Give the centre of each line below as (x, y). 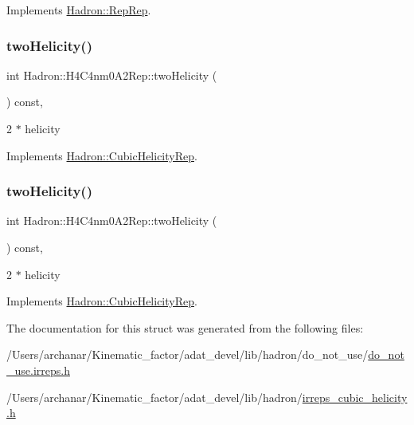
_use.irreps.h (38, 370)
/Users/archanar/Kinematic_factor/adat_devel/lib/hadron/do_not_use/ (187, 354)
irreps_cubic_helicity (355, 397)
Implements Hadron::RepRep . (79, 10)
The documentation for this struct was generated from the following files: (185, 327)
